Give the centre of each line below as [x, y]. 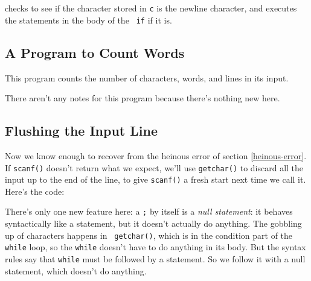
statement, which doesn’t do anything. [76, 270]
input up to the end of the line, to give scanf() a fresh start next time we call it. [155, 179]
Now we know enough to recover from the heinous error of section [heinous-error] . [156, 155]
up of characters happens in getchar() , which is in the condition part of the [149, 235]
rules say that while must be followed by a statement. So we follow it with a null [155, 258]
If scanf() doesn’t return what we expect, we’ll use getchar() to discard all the [154, 167]
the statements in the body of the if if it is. [88, 20]
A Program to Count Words [95, 52]
